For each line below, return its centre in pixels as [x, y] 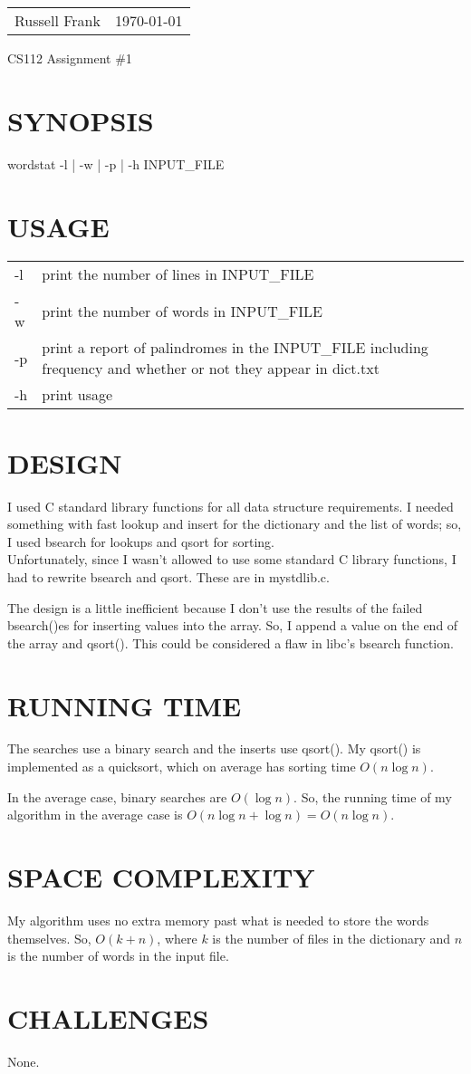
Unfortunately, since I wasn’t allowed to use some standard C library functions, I [232, 559]
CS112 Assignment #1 [70, 58]
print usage [77, 395]
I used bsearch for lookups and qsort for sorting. [141, 541]
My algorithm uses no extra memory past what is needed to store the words [218, 920]
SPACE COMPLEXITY [161, 877]
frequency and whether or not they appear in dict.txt [211, 369]
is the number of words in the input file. [118, 956]
